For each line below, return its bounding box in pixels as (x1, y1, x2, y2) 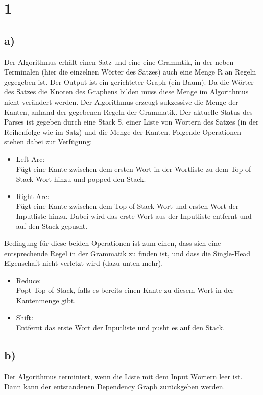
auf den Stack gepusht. (16, 220, 88, 231)
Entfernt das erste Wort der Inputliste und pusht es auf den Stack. (16, 322, 225, 333)
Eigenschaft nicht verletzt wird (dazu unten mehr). (4, 258, 163, 268)
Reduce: (16, 275, 41, 285)
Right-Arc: (16, 190, 50, 201)
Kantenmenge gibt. (16, 295, 76, 306)
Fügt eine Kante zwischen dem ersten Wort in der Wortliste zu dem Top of (16, 163, 251, 174)
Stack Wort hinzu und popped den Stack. (16, 174, 146, 184)
